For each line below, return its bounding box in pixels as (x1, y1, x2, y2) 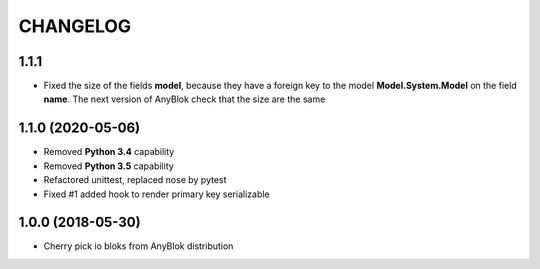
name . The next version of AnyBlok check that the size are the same (43, 93, 326, 105)
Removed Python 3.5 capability (43, 160, 174, 172)
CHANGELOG (18, 15, 132, 37)
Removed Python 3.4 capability (43, 146, 175, 158)
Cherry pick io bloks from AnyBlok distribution (43, 240, 234, 252)
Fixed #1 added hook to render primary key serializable (43, 188, 270, 200)
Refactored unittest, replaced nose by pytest (43, 174, 227, 186)
